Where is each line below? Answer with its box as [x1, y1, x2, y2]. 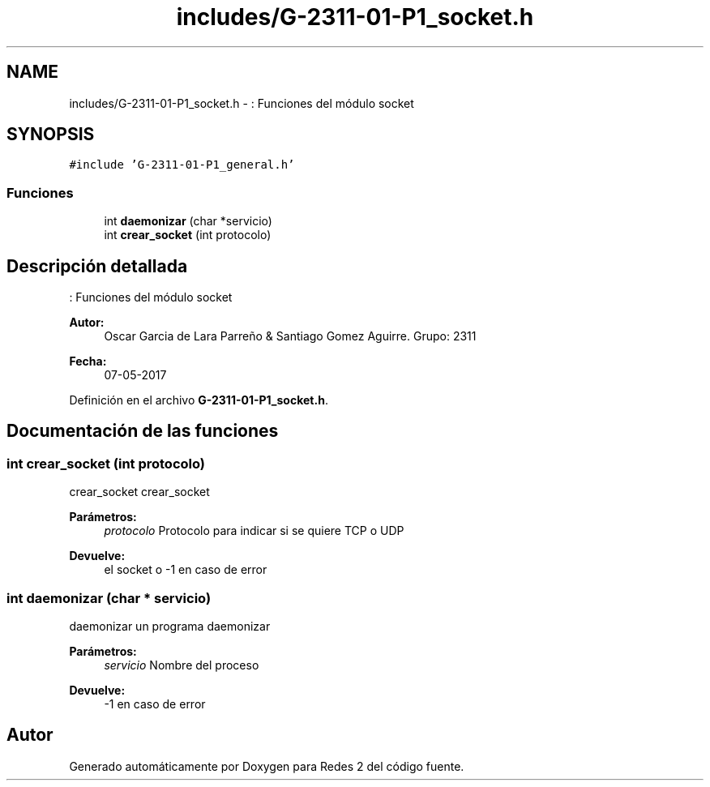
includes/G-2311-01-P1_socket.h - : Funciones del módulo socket [69, 96, 414, 110]
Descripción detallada [6, 255, 188, 276]
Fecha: [69, 354, 107, 369]
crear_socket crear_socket [69, 485, 210, 499]
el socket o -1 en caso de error [104, 562, 267, 577]
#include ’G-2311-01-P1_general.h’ [69, 158, 295, 172]
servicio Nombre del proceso [104, 658, 259, 672]
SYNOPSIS [6, 124, 95, 145]
